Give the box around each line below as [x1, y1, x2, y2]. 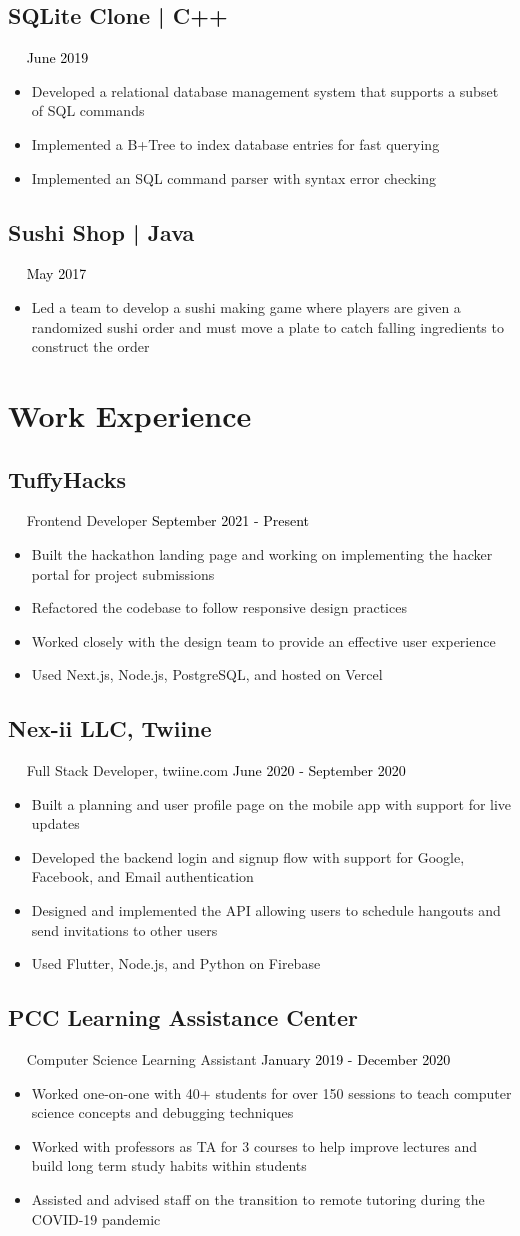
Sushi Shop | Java [8, 216, 195, 247]
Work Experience [8, 394, 252, 435]
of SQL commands [31, 100, 145, 121]
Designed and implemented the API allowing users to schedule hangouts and [31, 900, 501, 921]
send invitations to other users [31, 919, 218, 940]
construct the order [31, 336, 150, 357]
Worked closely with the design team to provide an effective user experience [31, 630, 496, 651]
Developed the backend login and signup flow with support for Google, [31, 846, 465, 867]
